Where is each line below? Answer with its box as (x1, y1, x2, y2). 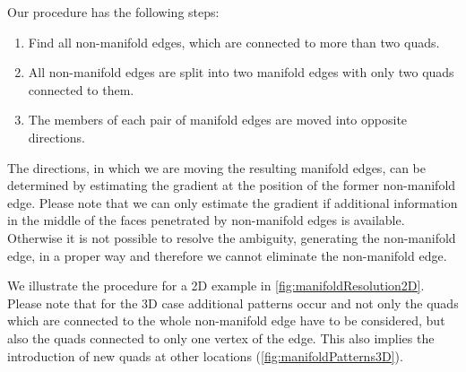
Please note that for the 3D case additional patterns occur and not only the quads (7, 293, 459, 312)
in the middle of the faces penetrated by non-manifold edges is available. (7, 211, 405, 229)
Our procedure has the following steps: (7, 3, 220, 21)
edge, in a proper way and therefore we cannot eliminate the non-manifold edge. (7, 246, 447, 264)
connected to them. (28, 80, 134, 99)
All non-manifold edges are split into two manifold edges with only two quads (28, 63, 454, 82)
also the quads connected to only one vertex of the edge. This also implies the (7, 328, 435, 347)
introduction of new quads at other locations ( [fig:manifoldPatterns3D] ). (7, 346, 403, 365)
